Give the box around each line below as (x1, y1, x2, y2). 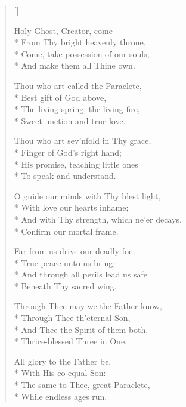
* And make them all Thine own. (14, 59, 135, 72)
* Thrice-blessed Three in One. (14, 335, 128, 347)
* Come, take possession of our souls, (14, 47, 150, 60)
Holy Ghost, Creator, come (14, 24, 113, 36)
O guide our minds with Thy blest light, (14, 189, 161, 202)
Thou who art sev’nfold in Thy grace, (14, 134, 151, 147)
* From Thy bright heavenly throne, (14, 36, 146, 48)
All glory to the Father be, (14, 354, 111, 367)
